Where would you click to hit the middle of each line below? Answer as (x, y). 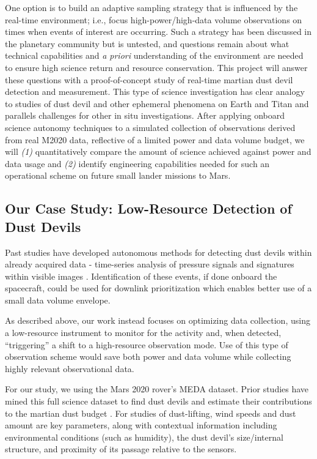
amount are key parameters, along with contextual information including (141, 425)
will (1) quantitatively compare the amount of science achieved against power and (158, 151)
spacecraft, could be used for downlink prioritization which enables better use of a (158, 288)
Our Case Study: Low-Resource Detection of (148, 208)
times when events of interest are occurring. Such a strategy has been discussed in (158, 32)
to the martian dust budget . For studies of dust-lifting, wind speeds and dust (151, 413)
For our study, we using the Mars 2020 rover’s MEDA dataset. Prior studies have (157, 389)
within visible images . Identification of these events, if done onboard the (141, 276)
